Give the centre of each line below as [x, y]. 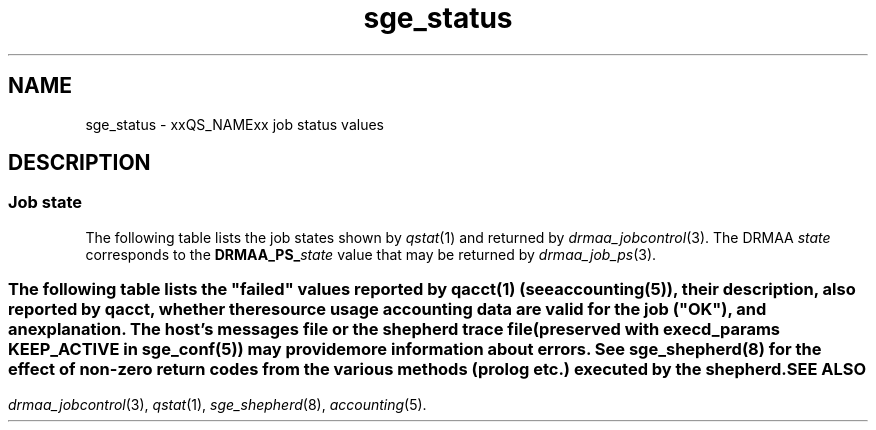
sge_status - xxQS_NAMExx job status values [234, 124]
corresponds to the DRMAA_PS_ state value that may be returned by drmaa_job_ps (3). [371, 254]
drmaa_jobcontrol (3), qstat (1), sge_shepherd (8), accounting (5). [217, 404]
